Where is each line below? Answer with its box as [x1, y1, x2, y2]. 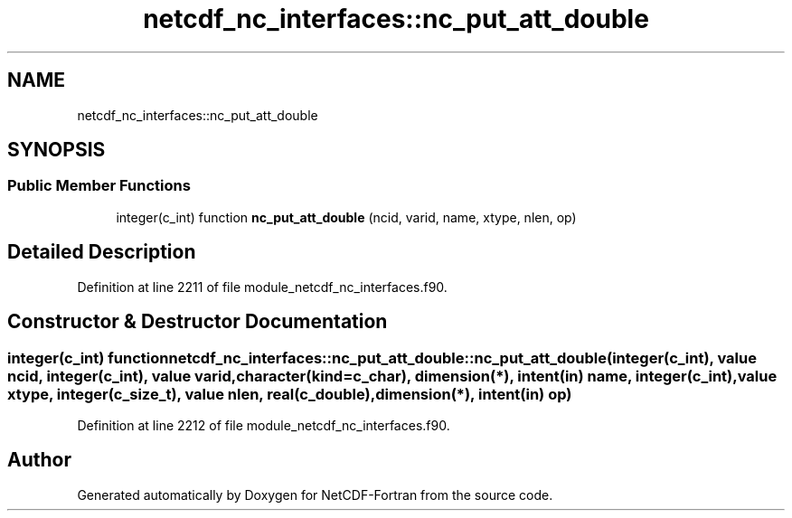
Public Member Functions [7, 176, 191, 195]
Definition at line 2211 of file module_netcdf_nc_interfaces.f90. [77, 278, 448, 295]
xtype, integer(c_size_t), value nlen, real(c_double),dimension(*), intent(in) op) [7, 384, 572, 403]
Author [7, 448, 71, 472]
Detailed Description [7, 240, 196, 264]
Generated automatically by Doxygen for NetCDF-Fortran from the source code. [77, 486, 553, 503]
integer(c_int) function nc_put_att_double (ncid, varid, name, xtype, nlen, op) [116, 209, 577, 225]
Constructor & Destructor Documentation [7, 310, 388, 334]
